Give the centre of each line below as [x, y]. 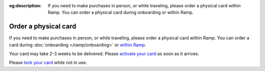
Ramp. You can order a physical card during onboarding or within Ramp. [121, 13]
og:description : [25, 6]
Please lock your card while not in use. [48, 63]
